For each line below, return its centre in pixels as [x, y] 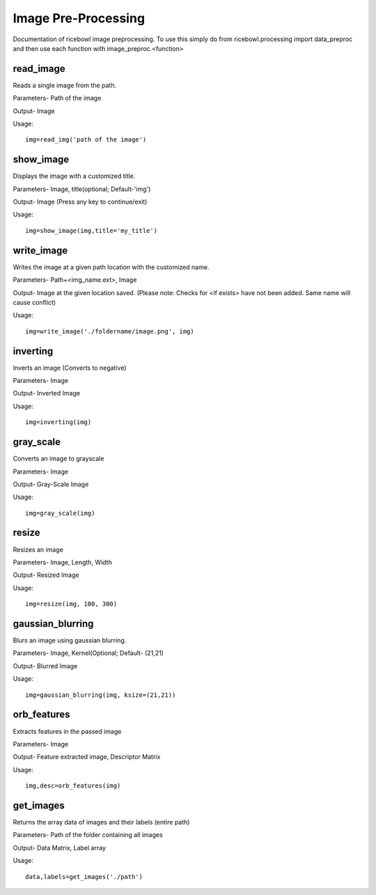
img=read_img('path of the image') [86, 140]
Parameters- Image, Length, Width [63, 562]
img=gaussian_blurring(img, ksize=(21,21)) [101, 695]
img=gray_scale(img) [60, 513]
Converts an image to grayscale [58, 459]
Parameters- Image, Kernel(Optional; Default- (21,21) [88, 653]
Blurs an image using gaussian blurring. [70, 640]
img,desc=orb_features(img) [73, 786]
